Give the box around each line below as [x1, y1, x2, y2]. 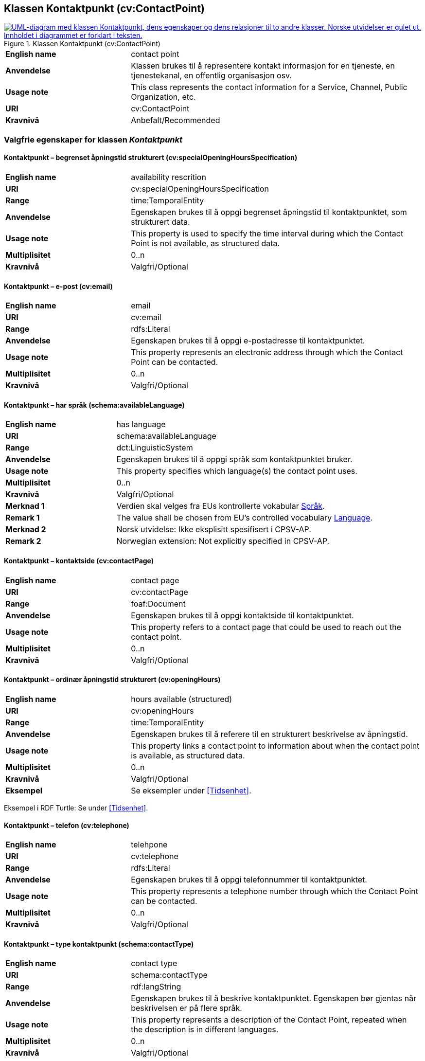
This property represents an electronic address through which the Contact [131, 347, 403, 358]
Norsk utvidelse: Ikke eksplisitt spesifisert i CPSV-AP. [116, 524, 311, 535]
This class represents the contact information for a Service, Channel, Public [131, 82, 407, 92]
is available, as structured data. [131, 750, 245, 760]
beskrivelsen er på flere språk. [131, 1003, 242, 1013]
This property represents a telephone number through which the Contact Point [131, 886, 418, 897]
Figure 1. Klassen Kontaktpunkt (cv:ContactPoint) [4, 39, 160, 48]
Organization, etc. [131, 92, 196, 102]
